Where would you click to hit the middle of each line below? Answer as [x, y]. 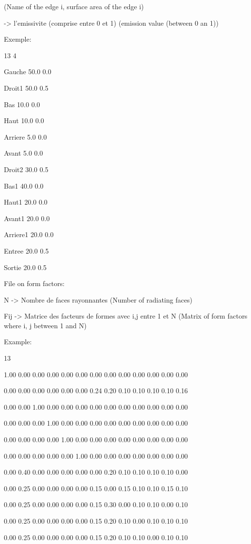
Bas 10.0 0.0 [22, 104]
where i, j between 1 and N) [45, 325]
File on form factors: [34, 283]
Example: [18, 342]
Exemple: [18, 39]
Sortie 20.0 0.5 [25, 267]
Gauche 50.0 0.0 [28, 72]
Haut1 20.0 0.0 [26, 202]
